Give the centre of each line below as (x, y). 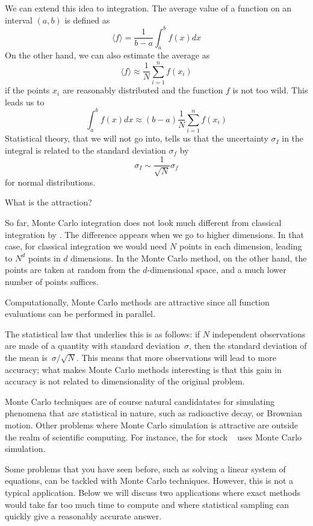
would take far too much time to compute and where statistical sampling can (147, 504)
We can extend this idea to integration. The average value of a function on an (148, 8)
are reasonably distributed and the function (143, 90)
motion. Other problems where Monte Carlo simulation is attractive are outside (152, 424)
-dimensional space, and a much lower (217, 270)
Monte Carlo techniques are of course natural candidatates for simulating (140, 401)
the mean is (26, 357)
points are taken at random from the (73, 270)
